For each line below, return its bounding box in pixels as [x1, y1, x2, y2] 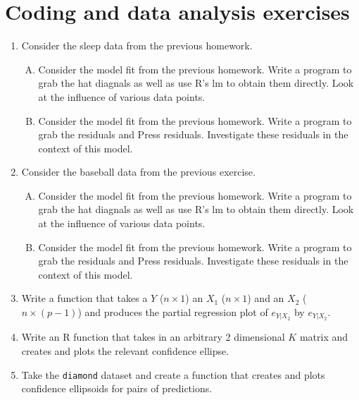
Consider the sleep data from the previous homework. [21, 38, 253, 53]
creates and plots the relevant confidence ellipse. [21, 344, 229, 358]
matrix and [299, 329, 348, 344]
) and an [247, 291, 284, 305]
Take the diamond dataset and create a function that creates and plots [21, 367, 325, 382]
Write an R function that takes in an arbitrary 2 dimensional [21, 329, 285, 344]
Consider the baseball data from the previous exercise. [21, 164, 256, 179]
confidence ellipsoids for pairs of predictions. [21, 381, 213, 396]
